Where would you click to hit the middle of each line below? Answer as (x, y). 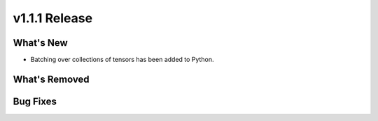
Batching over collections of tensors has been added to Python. (122, 60)
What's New (40, 43)
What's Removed (51, 79)
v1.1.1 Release (53, 18)
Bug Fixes (35, 101)
